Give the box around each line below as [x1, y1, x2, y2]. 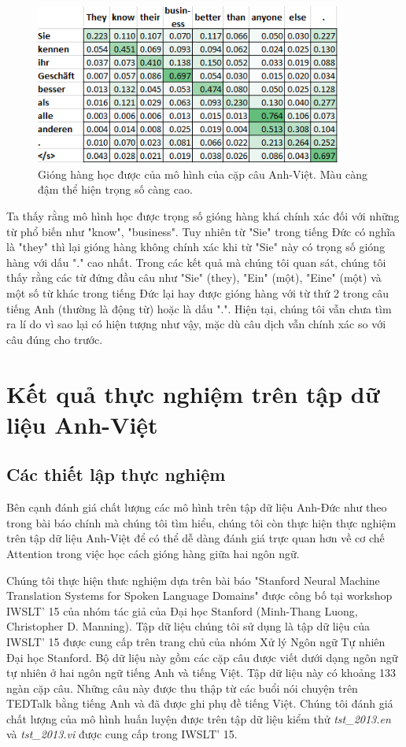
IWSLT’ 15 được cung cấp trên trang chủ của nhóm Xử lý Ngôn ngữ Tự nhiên [6, 633, 386, 649]
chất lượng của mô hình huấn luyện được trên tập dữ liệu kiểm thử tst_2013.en [6, 710, 391, 727]
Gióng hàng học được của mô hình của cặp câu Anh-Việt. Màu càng [38, 165, 367, 182]
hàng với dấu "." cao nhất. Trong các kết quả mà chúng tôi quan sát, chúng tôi [6, 253, 386, 270]
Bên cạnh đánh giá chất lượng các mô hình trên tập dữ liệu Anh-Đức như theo [6, 499, 387, 516]
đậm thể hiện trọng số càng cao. [38, 181, 193, 198]
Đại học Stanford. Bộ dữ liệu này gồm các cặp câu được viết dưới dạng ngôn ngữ [6, 649, 398, 665]
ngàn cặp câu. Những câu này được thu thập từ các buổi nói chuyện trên [6, 679, 358, 696]
